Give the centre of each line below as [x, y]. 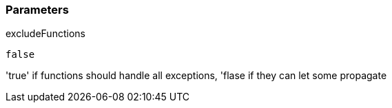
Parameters [37, 10]
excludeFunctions [45, 34]
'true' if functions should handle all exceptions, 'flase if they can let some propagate [196, 76]
